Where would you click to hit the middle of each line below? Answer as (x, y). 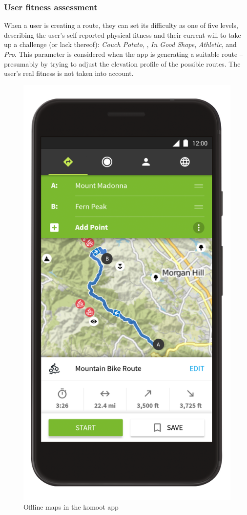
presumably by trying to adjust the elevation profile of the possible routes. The (122, 63)
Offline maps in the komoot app (71, 507)
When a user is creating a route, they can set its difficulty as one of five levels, (121, 25)
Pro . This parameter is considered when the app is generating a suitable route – (123, 54)
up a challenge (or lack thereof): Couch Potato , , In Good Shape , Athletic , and (120, 44)
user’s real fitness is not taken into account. (69, 73)
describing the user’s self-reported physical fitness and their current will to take (123, 35)
